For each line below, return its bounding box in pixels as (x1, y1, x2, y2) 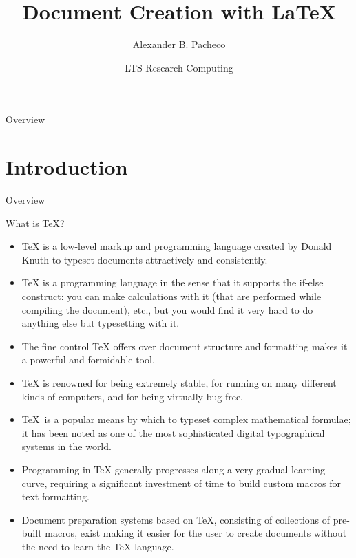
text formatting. (21, 489, 90, 504)
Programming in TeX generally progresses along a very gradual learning (21, 462, 325, 476)
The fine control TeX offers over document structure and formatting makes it (21, 339, 348, 353)
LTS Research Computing (125, 60, 233, 74)
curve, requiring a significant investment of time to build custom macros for (21, 475, 342, 490)
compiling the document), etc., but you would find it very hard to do (21, 302, 313, 316)
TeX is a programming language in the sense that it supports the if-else (21, 275, 324, 290)
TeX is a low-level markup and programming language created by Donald (21, 239, 332, 253)
